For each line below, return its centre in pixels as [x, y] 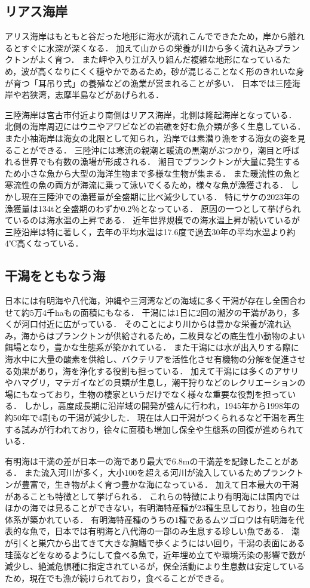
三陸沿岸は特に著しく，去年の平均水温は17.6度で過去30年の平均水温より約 [150, 231]
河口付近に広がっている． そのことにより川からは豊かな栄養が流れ [152, 324]
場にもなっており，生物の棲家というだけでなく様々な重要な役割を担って [146, 394]
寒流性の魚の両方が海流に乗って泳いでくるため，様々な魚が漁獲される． [146, 185]
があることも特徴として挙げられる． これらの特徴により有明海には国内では [152, 496]
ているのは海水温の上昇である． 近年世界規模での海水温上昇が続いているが [153, 220]
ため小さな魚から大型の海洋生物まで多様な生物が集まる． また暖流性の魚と [153, 173]
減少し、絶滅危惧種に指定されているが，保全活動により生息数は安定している [155, 566]
